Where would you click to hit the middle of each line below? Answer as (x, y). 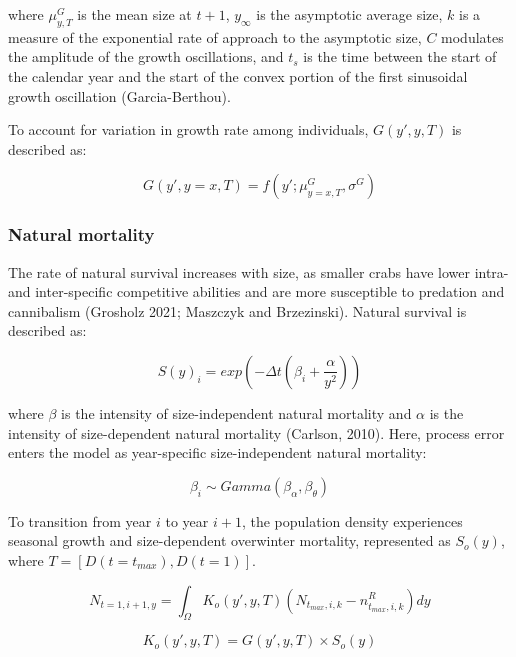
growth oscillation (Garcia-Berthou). (119, 95)
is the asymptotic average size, (349, 14)
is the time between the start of (400, 56)
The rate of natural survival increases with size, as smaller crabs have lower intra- (258, 271)
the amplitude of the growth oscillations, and (146, 56)
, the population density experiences (352, 520)
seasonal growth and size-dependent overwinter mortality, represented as (229, 540)
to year (187, 520)
